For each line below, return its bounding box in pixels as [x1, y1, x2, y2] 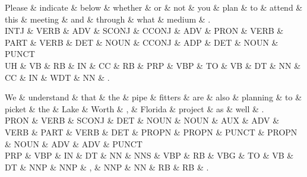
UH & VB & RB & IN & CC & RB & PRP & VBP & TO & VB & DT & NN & [5, 59, 301, 71]
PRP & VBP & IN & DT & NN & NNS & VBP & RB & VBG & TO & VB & [5, 149, 294, 162]
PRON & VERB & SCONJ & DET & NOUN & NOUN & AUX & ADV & [5, 114, 280, 127]
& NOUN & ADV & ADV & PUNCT [5, 137, 143, 150]
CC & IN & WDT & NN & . [5, 71, 110, 83]
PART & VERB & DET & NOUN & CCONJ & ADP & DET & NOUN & [5, 36, 278, 48]
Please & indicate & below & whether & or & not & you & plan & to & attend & [5, 1, 303, 13]
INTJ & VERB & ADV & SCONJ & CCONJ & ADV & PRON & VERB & [5, 24, 284, 37]
